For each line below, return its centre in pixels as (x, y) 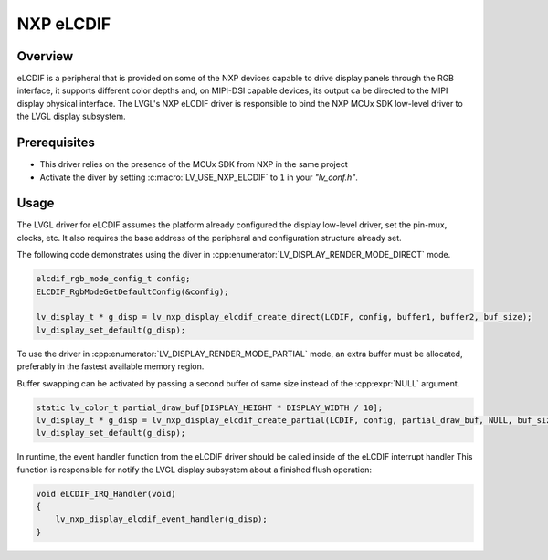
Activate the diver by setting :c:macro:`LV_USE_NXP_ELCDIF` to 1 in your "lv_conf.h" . (199, 177)
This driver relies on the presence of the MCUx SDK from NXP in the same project (194, 164)
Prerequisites (56, 143)
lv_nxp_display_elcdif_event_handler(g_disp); (162, 519)
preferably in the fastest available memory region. (111, 366)
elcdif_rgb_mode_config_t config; (113, 279)
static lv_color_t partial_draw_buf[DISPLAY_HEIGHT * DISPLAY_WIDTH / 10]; (210, 407)
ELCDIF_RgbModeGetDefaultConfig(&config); (132, 291)
